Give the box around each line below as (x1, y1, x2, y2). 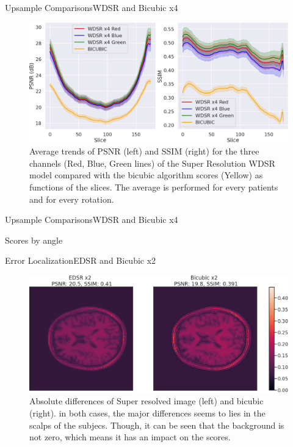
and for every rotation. (29, 192, 114, 205)
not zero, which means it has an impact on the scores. (29, 431, 231, 443)
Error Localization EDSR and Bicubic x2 (5, 254, 156, 267)
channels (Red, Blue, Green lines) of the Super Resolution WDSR (29, 156, 275, 169)
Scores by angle (5, 233, 63, 246)
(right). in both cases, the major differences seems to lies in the (29, 406, 266, 419)
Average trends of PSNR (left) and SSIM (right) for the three (29, 145, 259, 158)
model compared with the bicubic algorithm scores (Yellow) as (29, 169, 263, 181)
